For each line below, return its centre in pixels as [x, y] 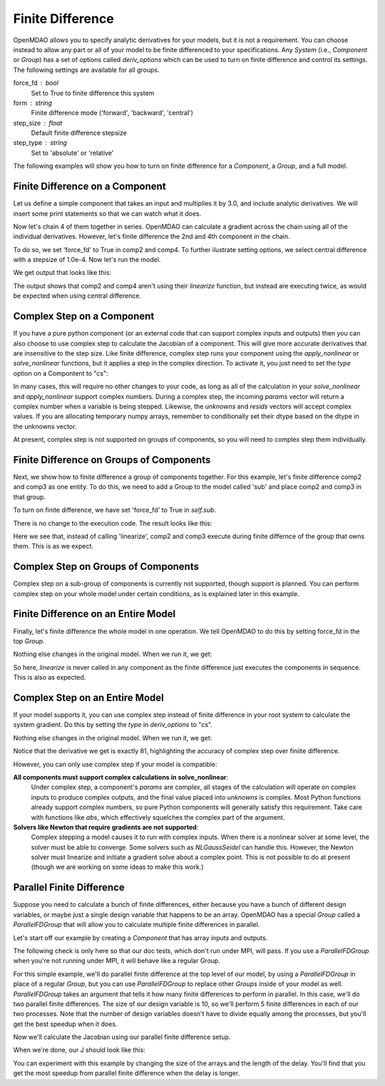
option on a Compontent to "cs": [61, 373]
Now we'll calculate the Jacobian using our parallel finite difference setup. [122, 1037]
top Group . [29, 641]
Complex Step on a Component [84, 317]
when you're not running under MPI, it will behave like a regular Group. [117, 961]
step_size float [38, 123]
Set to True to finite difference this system [93, 93]
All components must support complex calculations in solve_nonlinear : [121, 777]
